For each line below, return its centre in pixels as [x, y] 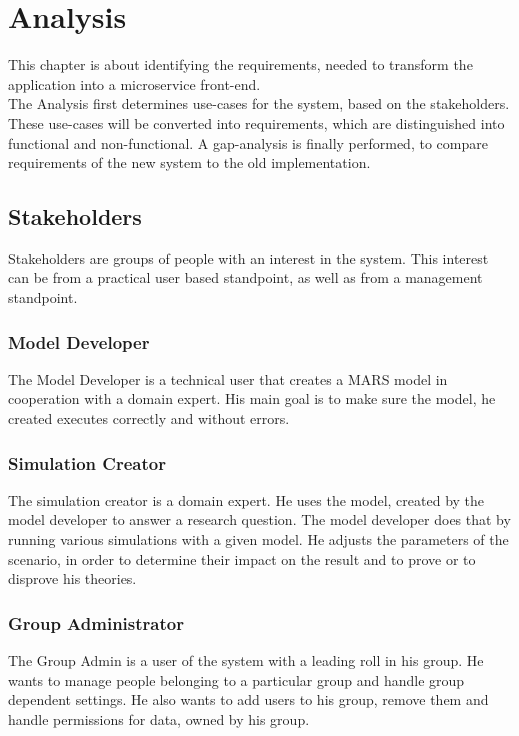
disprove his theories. [72, 578]
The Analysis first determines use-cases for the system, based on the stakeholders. [259, 103]
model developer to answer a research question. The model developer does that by [259, 519]
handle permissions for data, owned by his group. [159, 718]
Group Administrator [96, 622]
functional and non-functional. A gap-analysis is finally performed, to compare [248, 142]
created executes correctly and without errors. [149, 418]
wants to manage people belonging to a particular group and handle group [236, 679]
